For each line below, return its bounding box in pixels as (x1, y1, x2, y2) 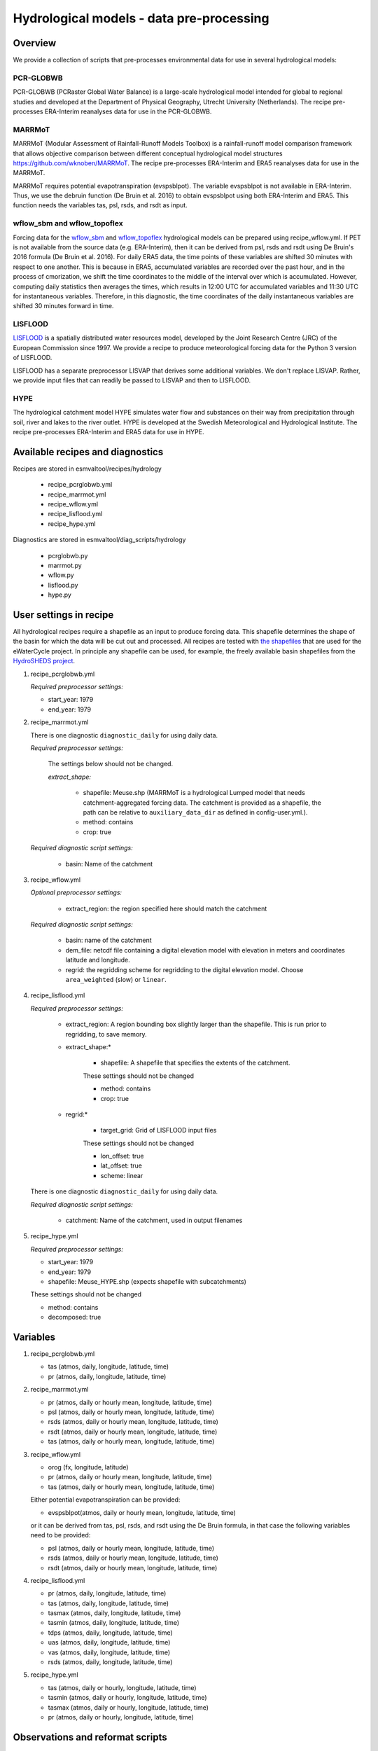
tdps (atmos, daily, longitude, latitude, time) (48, 1628, 173, 1637)
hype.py (48, 590, 71, 599)
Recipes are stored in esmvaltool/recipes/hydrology (13, 464, 162, 473)
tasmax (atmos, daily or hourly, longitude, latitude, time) (48, 1703, 209, 1712)
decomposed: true (48, 1313, 101, 1322)
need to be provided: (30, 1531, 91, 1539)
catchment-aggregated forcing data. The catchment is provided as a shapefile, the (83, 798, 321, 807)
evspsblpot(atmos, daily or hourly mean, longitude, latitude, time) (48, 1508, 236, 1516)
